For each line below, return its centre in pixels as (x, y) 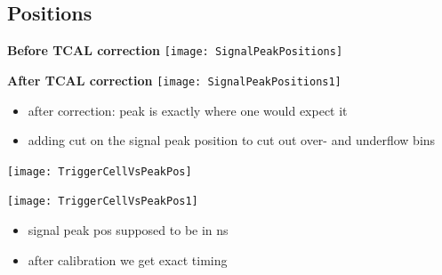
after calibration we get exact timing (128, 259)
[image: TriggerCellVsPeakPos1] (103, 202)
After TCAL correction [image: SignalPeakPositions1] (174, 80)
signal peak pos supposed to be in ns (128, 230)
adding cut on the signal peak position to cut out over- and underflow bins (232, 140)
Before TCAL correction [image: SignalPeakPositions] (175, 50)
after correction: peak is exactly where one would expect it (188, 110)
